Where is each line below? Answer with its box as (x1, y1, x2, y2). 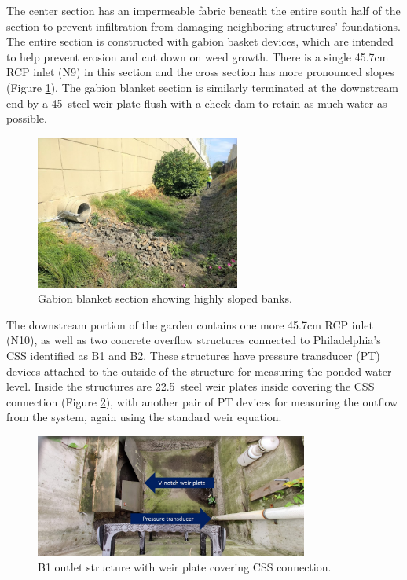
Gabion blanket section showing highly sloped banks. (38, 290, 293, 307)
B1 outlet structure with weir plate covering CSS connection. (38, 558, 332, 574)
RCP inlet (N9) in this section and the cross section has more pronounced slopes (6, 64, 394, 80)
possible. (6, 110, 47, 127)
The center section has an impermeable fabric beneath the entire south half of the (6, 2, 401, 18)
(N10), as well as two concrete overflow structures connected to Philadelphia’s (6, 332, 381, 348)
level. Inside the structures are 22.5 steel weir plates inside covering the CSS (6, 378, 375, 395)
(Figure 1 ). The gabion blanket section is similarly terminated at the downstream (6, 79, 398, 95)
